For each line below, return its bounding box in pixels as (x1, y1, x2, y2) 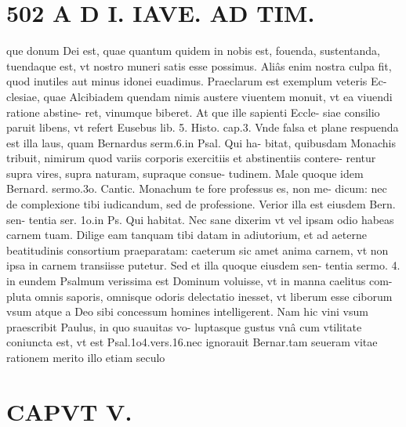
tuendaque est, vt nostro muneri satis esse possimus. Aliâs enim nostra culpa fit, (6, 57, 392, 74)
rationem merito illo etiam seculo (6, 349, 165, 365)
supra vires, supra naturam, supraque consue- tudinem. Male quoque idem (6, 165, 364, 181)
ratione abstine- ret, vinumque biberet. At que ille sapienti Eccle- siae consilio (6, 103, 380, 120)
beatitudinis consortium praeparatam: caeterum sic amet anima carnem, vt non (6, 241, 389, 258)
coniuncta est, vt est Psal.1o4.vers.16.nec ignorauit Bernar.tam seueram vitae (6, 334, 378, 350)
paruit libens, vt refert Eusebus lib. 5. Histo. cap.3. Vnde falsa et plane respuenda (6, 119, 399, 136)
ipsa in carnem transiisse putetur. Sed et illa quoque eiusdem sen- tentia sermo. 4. (6, 257, 401, 273)
